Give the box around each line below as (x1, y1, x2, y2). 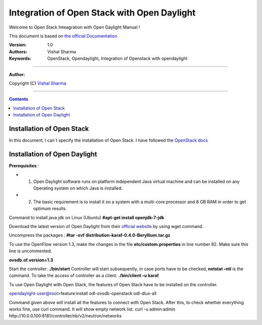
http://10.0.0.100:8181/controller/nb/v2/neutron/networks (9, 313, 122, 319)
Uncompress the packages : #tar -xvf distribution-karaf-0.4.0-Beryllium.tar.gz (9, 232, 171, 238)
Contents (9, 96, 29, 102)
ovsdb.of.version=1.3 (9, 257, 53, 263)
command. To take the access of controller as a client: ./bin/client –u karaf (9, 273, 159, 278)
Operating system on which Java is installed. (33, 185, 123, 191)
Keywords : (9, 56, 32, 62)
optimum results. (33, 206, 67, 211)
